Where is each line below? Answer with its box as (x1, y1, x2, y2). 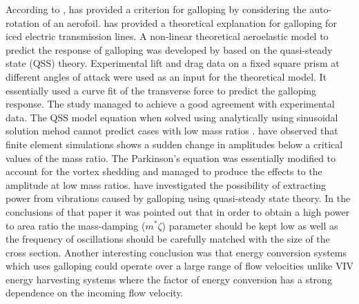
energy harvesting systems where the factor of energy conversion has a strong (6, 272, 332, 286)
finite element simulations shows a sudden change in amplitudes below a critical (6, 136, 343, 151)
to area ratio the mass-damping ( (6, 218, 146, 232)
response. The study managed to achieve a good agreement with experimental (6, 97, 335, 111)
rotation (6, 15, 40, 30)
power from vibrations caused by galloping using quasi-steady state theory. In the (6, 191, 351, 205)
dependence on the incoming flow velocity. (6, 285, 184, 300)
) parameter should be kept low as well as (162, 218, 338, 232)
